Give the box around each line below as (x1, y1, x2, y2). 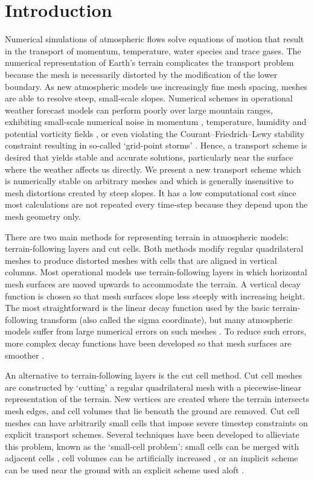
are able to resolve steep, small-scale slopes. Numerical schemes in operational (5, 92, 293, 104)
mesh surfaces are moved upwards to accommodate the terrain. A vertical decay (5, 278, 301, 290)
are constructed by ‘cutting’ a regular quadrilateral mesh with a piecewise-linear (5, 380, 301, 393)
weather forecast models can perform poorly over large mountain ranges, (5, 103, 273, 116)
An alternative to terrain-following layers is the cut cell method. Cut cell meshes (5, 369, 303, 382)
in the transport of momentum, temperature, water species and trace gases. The (5, 44, 301, 57)
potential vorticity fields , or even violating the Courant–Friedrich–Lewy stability (5, 127, 305, 139)
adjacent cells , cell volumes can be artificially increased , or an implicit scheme (5, 452, 298, 464)
